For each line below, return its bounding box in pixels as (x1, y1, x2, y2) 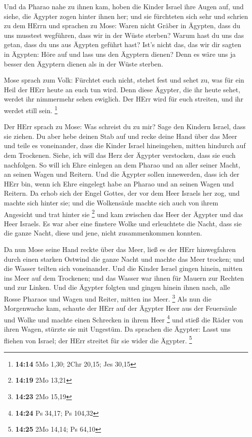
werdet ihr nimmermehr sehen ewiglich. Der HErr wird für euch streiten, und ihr (4, 94, 244, 104)
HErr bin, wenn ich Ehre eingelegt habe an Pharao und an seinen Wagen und (4, 178, 234, 188)
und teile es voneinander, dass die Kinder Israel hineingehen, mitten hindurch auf (4, 140, 246, 151)
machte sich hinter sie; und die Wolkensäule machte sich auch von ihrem (4, 197, 219, 207)
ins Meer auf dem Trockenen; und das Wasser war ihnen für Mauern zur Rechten (4, 272, 244, 283)
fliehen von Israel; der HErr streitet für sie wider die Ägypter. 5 (4, 334, 192, 345)
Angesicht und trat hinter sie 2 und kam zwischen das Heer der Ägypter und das (4, 207, 243, 219)
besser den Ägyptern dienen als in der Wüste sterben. (4, 58, 163, 68)
